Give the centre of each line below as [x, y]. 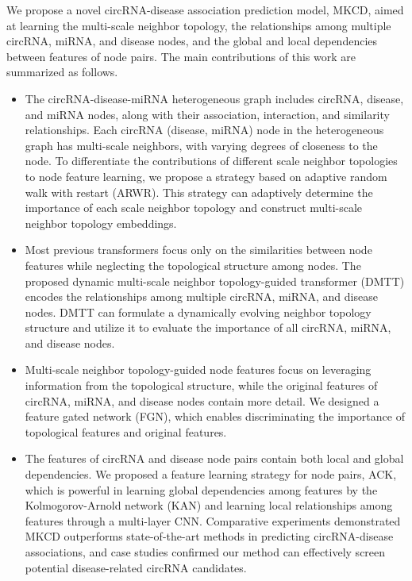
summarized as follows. [62, 72]
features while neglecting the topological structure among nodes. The [193, 265]
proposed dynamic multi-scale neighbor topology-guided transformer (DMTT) [215, 281]
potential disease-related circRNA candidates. [136, 567]
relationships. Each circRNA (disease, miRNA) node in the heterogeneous [204, 130]
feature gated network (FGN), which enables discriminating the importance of [215, 416]
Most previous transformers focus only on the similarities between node [198, 250]
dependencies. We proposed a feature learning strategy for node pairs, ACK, [211, 474]
